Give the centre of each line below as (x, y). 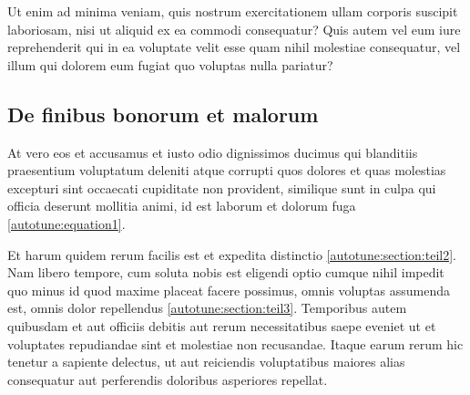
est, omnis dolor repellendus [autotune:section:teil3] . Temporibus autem (207, 308)
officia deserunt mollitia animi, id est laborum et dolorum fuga (182, 206)
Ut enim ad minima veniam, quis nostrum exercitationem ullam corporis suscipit (233, 11)
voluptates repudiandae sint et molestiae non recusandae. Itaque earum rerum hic (235, 343)
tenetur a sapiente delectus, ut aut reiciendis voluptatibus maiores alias (206, 362)
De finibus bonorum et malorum (163, 114)
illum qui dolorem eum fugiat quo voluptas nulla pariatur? (170, 64)
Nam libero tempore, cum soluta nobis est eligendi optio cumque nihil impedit (226, 272)
